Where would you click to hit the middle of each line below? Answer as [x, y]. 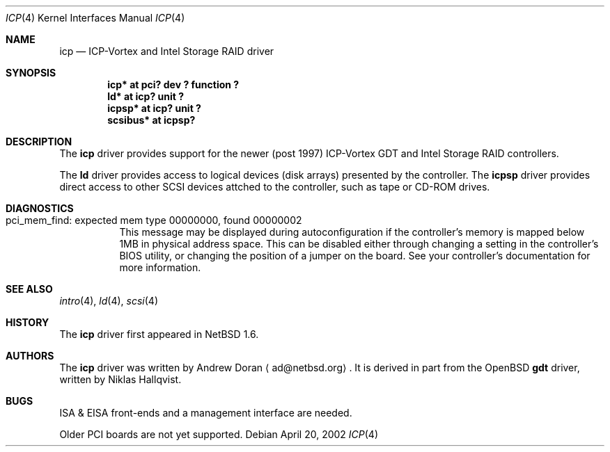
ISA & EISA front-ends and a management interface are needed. [206, 413]
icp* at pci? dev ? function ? [173, 84]
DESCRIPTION [39, 142]
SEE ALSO [29, 289]
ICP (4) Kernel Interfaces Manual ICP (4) [95, 18]
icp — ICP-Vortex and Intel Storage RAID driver [167, 51]
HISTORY [28, 322]
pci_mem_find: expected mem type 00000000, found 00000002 [154, 220]
